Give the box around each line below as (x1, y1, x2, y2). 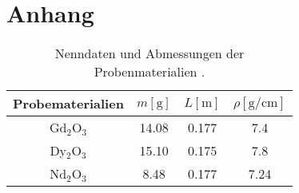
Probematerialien (13, 94, 124, 113)
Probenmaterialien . (94, 62, 205, 81)
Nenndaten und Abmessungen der (54, 44, 245, 63)
